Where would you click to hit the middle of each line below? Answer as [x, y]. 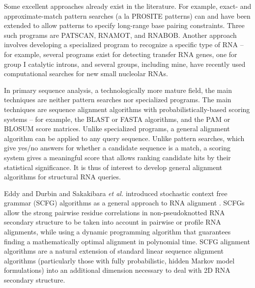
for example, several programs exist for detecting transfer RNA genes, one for [121, 54]
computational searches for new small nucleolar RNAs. [86, 73]
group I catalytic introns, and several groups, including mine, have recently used [125, 64]
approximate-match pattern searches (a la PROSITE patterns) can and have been [127, 15]
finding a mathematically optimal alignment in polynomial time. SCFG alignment [127, 241]
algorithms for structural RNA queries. [62, 177]
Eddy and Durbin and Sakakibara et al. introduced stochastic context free [116, 193]
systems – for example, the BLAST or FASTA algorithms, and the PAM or [117, 119]
